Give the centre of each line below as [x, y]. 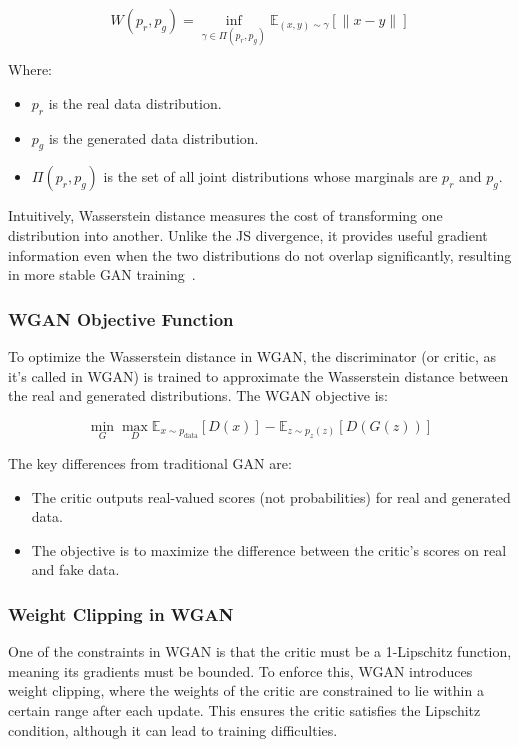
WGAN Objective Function [121, 318]
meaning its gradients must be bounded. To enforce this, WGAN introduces [240, 670]
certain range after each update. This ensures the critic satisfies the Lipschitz [244, 709]
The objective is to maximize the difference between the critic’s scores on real [269, 549]
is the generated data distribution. [153, 137]
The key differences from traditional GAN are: [150, 463]
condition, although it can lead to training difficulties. [173, 729]
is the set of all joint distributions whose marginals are [270, 176]
